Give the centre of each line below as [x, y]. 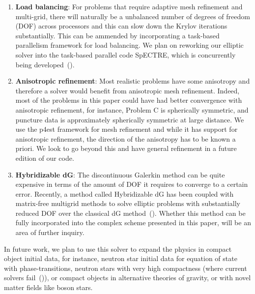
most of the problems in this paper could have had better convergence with [129, 100]
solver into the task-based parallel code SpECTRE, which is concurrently [126, 54]
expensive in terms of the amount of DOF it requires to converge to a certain [132, 184]
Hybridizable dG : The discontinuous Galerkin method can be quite [120, 174]
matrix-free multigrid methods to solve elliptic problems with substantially [128, 203]
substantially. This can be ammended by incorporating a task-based [117, 35]
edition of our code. [45, 158]
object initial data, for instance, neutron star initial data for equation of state [121, 258]
